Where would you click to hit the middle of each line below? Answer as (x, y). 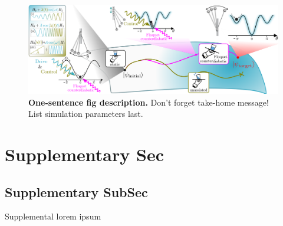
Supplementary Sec (84, 154)
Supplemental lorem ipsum (53, 216)
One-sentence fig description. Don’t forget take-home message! (149, 102)
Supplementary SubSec (76, 191)
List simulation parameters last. (86, 114)
